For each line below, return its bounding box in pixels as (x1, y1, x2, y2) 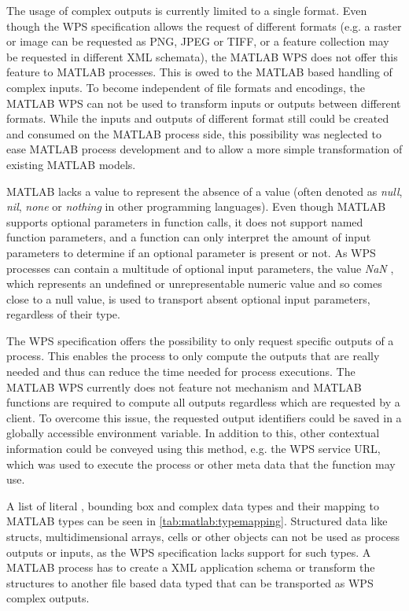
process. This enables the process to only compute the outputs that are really (6, 348, 380, 364)
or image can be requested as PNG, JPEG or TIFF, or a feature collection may (6, 33, 389, 50)
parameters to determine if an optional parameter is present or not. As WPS (6, 244, 376, 260)
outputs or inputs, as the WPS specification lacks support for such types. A (6, 543, 371, 560)
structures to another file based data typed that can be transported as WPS (6, 574, 374, 591)
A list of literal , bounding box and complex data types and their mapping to (6, 497, 379, 513)
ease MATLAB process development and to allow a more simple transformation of (6, 141, 403, 157)
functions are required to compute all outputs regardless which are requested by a (6, 394, 400, 410)
